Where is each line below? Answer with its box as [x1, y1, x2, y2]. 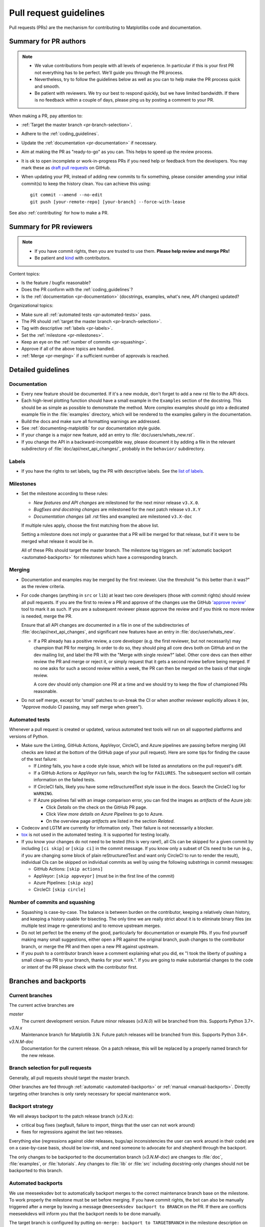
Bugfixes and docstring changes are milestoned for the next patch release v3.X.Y [33, 507, 201, 512]
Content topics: [9, 270, 40, 277]
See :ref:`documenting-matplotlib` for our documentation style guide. [21, 425, 161, 431]
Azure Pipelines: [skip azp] [33, 880, 94, 886]
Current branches [9, 992, 53, 999]
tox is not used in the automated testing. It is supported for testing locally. [21, 832, 170, 838]
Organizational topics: [9, 302, 53, 309]
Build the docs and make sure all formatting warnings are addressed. [21, 418, 161, 424]
